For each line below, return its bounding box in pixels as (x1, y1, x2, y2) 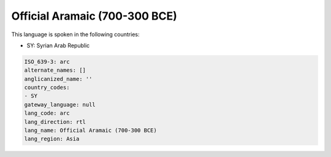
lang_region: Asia (24, 136, 80, 142)
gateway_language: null (24, 101, 96, 108)
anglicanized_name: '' (24, 75, 93, 82)
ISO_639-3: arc (24, 58, 70, 65)
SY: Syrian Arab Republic (26, 42, 90, 49)
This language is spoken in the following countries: (11, 31, 140, 38)
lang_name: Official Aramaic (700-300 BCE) (24, 127, 158, 134)
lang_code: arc (24, 110, 70, 117)
